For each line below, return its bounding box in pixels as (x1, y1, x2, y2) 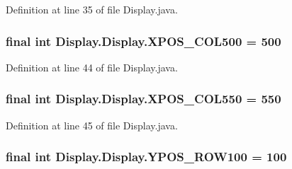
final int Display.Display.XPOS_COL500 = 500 (6, 32, 281, 49)
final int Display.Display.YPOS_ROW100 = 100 (6, 148, 287, 165)
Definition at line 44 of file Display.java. (6, 59, 178, 74)
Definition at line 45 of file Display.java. (6, 117, 178, 132)
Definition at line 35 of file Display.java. (6, 2, 178, 16)
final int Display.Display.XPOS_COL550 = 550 (6, 90, 281, 107)
